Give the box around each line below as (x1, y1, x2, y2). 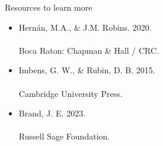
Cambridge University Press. (18, 87, 123, 99)
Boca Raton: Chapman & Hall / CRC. (18, 44, 159, 56)
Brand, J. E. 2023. (18, 107, 86, 119)
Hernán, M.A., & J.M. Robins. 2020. (18, 21, 152, 33)
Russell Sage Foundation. (18, 130, 110, 142)
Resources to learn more (5, 1, 92, 13)
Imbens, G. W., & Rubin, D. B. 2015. (18, 64, 155, 76)
